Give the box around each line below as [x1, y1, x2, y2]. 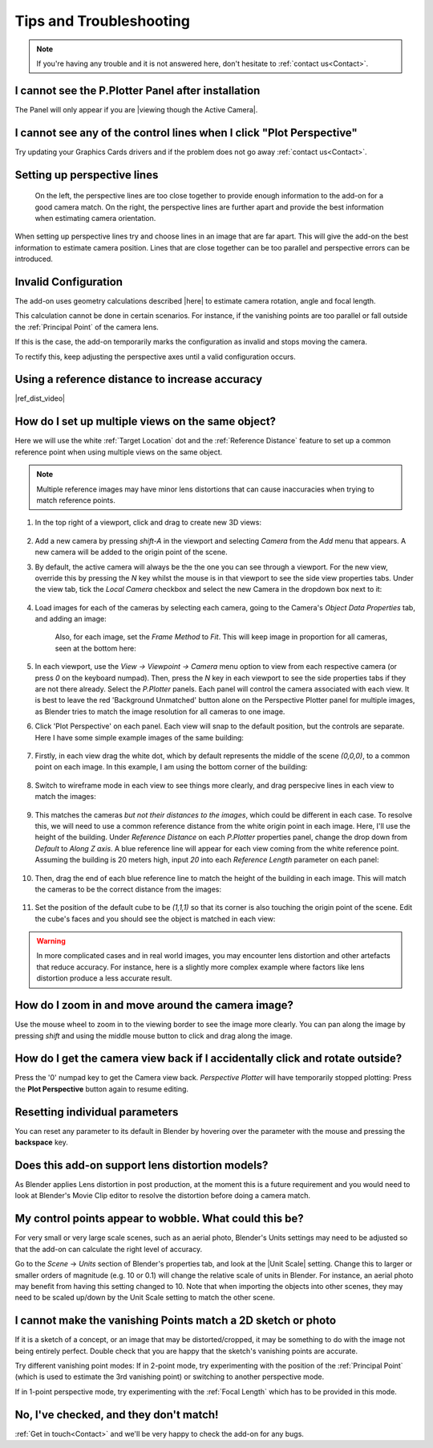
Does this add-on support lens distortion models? [14, 1158, 269, 1172]
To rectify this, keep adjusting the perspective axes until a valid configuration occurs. [14, 352, 296, 361]
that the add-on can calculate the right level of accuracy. [14, 1244, 203, 1254]
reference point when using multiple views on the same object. [14, 447, 223, 457]
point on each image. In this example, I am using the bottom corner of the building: [34, 762, 308, 772]
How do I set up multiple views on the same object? [14, 414, 277, 429]
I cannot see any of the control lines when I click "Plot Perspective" [14, 125, 358, 140]
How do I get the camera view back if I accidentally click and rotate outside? [14, 1052, 403, 1066]
